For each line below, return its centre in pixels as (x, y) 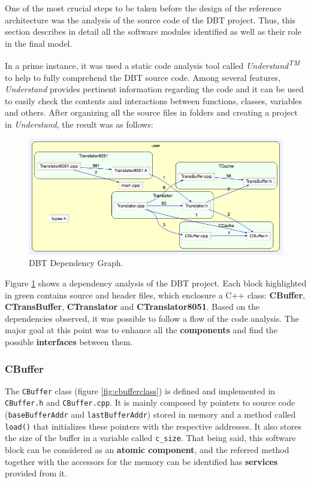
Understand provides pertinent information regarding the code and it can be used (154, 89)
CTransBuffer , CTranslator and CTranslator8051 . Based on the (132, 307)
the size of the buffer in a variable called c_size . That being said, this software (150, 438)
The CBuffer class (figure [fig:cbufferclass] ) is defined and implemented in (140, 390)
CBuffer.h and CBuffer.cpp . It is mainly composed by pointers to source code (150, 402)
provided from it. (36, 473)
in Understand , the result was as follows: (79, 124)
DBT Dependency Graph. (76, 263)
